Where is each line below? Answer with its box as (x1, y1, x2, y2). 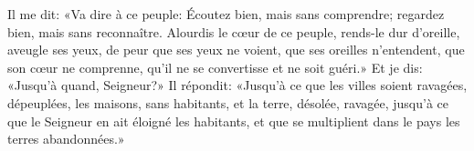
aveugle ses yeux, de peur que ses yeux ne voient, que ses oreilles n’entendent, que (7, 40, 465, 59)
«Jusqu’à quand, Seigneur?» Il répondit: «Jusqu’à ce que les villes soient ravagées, (7, 75, 468, 95)
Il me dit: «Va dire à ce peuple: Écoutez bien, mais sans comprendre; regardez (7, 5, 445, 23)
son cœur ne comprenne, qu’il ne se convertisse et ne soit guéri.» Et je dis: (7, 57, 423, 76)
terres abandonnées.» (7, 129, 125, 148)
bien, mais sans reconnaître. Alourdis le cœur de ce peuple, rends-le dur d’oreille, (7, 22, 460, 41)
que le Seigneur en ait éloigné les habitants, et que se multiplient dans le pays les (7, 111, 460, 130)
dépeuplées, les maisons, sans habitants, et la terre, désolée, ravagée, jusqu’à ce (7, 93, 448, 112)
